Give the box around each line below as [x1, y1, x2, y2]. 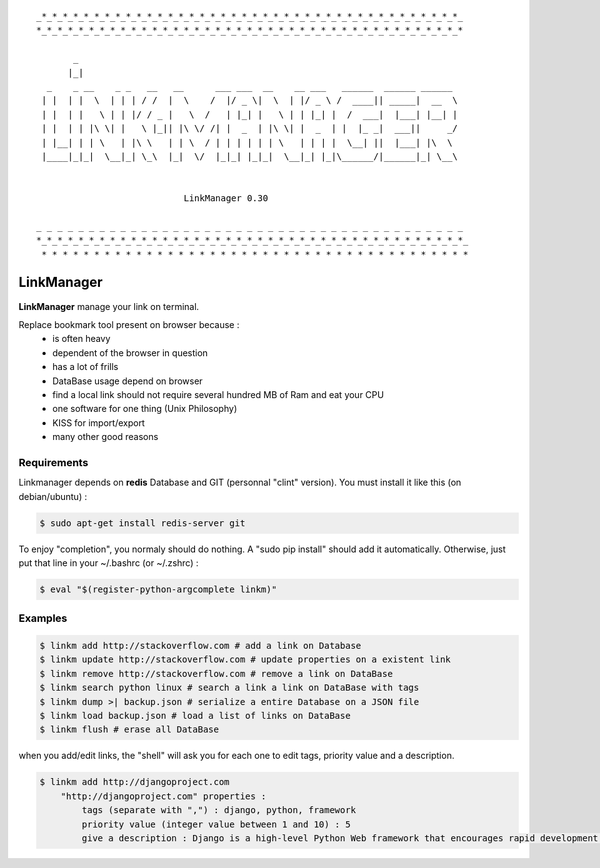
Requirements [18, 455, 89, 469]
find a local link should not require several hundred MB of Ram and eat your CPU [52, 388, 385, 400]
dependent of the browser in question [52, 346, 209, 359]
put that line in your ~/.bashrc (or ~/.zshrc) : [18, 556, 199, 569]
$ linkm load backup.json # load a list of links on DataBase [39, 710, 351, 722]
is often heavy [52, 333, 111, 345]
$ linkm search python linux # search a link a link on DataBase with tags [39, 682, 420, 694]
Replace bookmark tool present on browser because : [18, 318, 240, 330]
